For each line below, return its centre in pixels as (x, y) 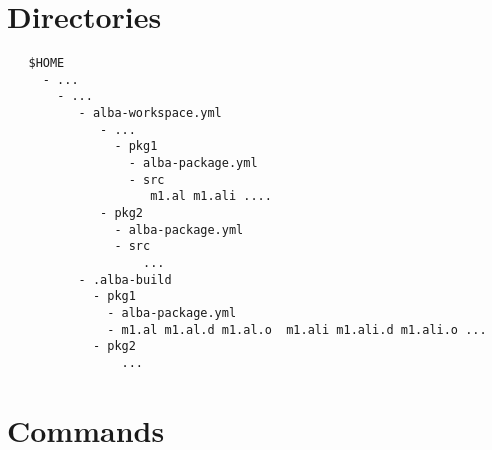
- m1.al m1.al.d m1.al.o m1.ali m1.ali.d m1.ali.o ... (297, 329)
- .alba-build (125, 279)
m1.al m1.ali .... (211, 196)
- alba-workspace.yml (150, 113)
